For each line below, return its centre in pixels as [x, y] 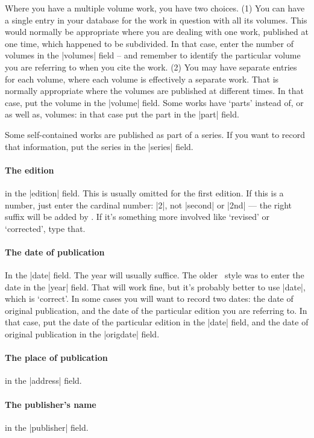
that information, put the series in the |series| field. [99, 146]
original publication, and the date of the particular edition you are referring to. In [156, 310]
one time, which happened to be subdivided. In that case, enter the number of [149, 43]
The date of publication [55, 252]
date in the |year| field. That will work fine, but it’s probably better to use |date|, [155, 286]
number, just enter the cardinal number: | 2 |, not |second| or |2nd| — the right [149, 205]
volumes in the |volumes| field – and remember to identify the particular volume [153, 55]
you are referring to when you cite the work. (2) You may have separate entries [151, 67]
